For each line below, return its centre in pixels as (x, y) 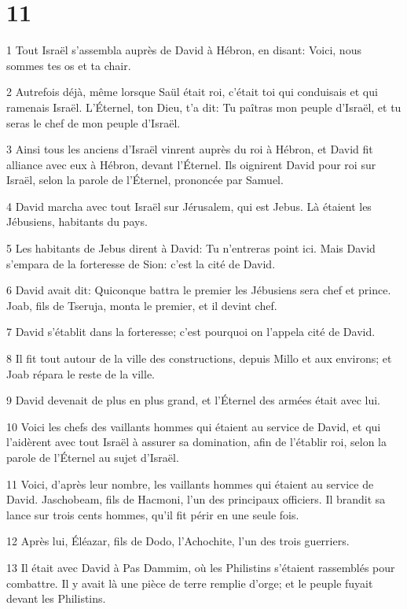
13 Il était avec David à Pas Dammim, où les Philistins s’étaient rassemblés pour (201, 567)
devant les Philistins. (56, 598)
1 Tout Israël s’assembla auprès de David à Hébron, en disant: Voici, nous (184, 50)
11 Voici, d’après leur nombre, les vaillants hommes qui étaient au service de (190, 484)
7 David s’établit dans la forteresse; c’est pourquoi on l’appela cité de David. (191, 332)
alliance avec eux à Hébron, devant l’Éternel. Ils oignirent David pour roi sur (191, 164)
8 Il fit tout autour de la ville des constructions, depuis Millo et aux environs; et (199, 358)
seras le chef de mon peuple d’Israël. (93, 122)
